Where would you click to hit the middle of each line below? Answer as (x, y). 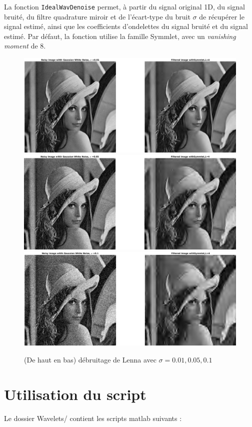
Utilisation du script (75, 394)
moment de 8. (25, 46)
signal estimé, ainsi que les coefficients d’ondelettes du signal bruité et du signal (126, 26)
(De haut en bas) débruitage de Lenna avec (90, 359)
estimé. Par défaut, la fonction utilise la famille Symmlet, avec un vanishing (120, 36)
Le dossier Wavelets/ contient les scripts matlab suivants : (93, 418)
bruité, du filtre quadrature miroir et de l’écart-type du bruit (97, 16)
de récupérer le (222, 16)
